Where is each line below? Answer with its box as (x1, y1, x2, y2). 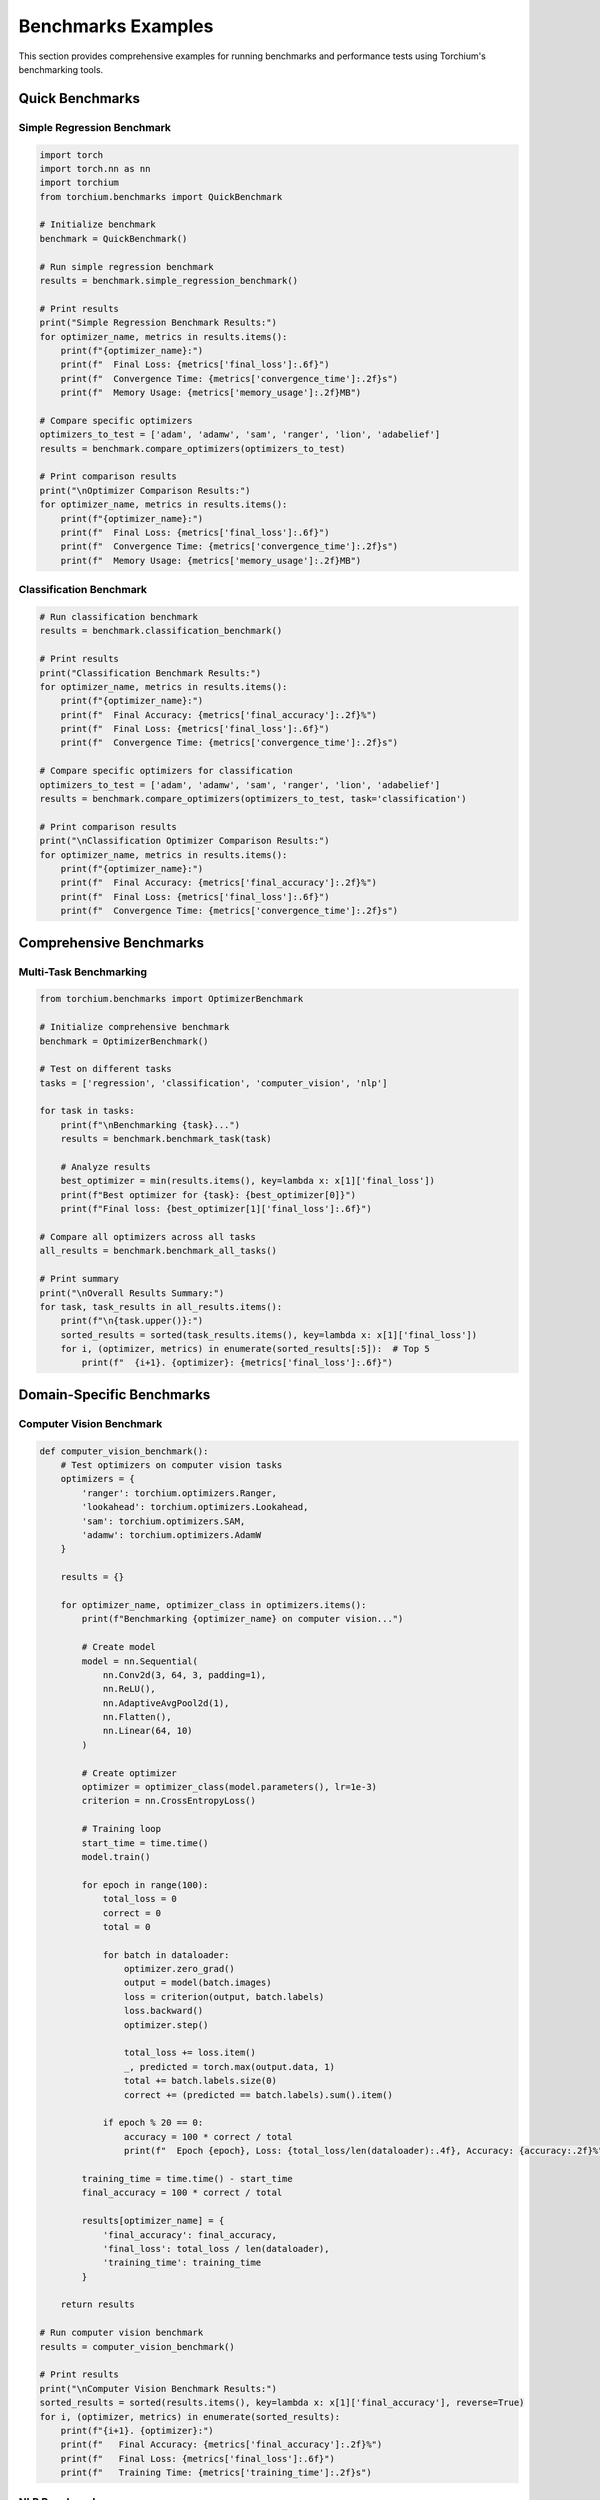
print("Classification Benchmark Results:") (39, 667, 262, 679)
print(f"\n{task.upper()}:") (60, 1315, 204, 1327)
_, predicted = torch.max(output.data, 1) (123, 2061, 335, 2072)
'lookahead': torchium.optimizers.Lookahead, (81, 1501, 309, 1513)
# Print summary (39, 1273, 120, 1285)
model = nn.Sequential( (81, 1655, 199, 1667)
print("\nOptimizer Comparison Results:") (39, 485, 251, 496)
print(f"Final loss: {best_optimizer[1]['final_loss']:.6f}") (60, 1203, 372, 1215)
